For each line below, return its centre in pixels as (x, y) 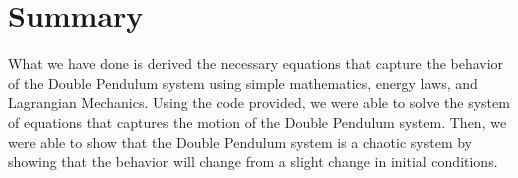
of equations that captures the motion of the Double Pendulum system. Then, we (257, 121)
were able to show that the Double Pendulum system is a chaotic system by (240, 141)
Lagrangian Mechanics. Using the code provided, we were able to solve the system (259, 102)
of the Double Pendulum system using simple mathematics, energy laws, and (243, 82)
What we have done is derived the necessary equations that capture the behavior (256, 63)
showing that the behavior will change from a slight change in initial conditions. (253, 161)
